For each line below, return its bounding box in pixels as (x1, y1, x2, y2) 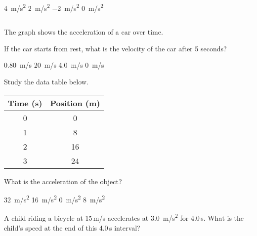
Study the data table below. (4, 77, 88, 87)
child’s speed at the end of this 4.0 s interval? (4, 222, 140, 233)
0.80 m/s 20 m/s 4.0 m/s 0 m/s (4, 60, 104, 70)
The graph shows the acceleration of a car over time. (4, 27, 163, 37)
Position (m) (50, 97, 100, 109)
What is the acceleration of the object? (4, 176, 122, 186)
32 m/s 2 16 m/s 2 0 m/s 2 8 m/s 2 (4, 193, 105, 204)
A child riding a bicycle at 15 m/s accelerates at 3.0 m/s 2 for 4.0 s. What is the (4, 211, 244, 223)
